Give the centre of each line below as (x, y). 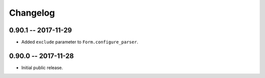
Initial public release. (42, 67)
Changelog (32, 13)
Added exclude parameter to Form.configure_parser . (80, 42)
